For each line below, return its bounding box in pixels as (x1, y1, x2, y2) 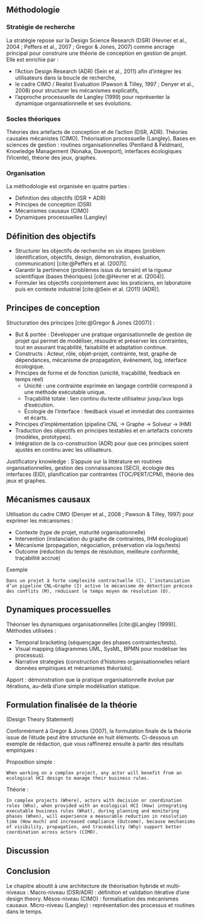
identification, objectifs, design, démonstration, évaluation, (14, 253, 161, 261)
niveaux (6, 888, 26, 896)
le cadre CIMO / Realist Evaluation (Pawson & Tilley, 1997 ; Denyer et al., (14, 80, 194, 87)
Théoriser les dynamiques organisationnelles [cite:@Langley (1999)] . (6, 621, 177, 628)
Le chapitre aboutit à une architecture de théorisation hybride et (6, 882, 165, 889)
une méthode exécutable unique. (24, 388, 106, 396)
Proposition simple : (6, 758, 55, 765)
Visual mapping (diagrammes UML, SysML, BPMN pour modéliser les (14, 645, 187, 652)
